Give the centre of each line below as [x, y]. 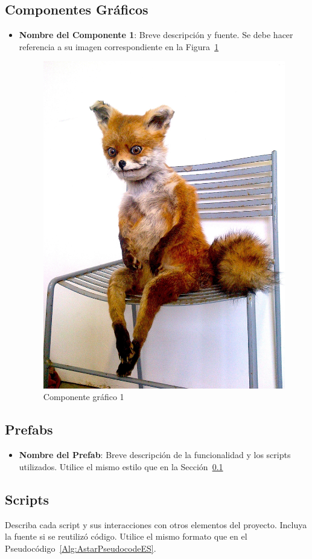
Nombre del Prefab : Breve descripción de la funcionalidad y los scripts [155, 455]
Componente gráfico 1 [84, 397]
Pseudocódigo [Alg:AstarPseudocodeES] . [81, 548]
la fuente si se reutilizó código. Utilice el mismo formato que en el [126, 536]
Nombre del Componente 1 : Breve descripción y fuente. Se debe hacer [156, 35]
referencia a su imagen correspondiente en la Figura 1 [119, 46]
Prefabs [29, 429]
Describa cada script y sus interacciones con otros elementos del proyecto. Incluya [156, 524]
